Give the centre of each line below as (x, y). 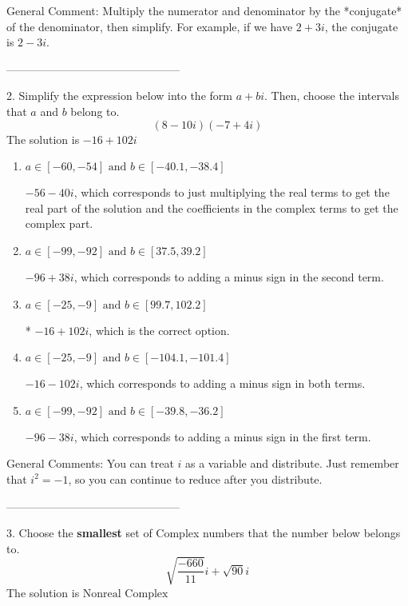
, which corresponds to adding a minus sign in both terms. (222, 383)
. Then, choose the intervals (332, 96)
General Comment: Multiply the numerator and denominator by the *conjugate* (204, 10)
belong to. (95, 111)
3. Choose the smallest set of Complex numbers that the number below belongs (204, 533)
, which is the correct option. (159, 330)
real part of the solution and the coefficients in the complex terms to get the (212, 207)
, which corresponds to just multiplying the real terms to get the (232, 192)
